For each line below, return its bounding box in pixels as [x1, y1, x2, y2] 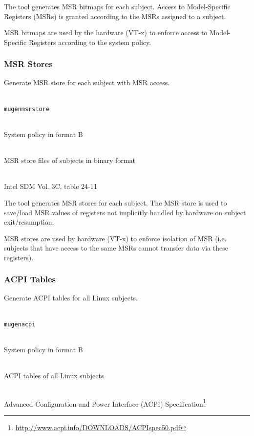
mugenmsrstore [4, 105, 50, 113]
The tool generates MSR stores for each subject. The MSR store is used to [4, 198, 227, 207]
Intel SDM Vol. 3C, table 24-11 [4, 181, 97, 191]
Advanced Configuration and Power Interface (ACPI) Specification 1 [4, 397, 206, 409]
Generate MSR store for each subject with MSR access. [4, 77, 170, 87]
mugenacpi [4, 321, 36, 328]
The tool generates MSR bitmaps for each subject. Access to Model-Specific [4, 1, 231, 11]
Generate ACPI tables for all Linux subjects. [4, 292, 138, 302]
